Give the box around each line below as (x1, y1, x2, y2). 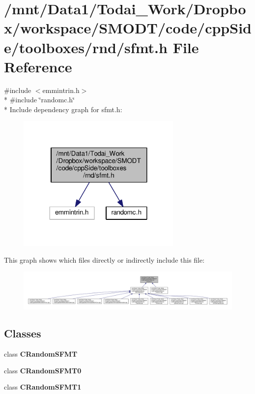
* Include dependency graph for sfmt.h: (4, 104, 122, 114)
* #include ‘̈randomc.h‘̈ (4, 94, 75, 105)
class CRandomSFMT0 (4, 365, 82, 375)
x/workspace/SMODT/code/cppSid (4, 18, 252, 38)
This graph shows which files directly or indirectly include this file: (4, 254, 205, 265)
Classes (4, 326, 41, 341)
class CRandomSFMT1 (4, 382, 82, 392)
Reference (4, 56, 72, 76)
